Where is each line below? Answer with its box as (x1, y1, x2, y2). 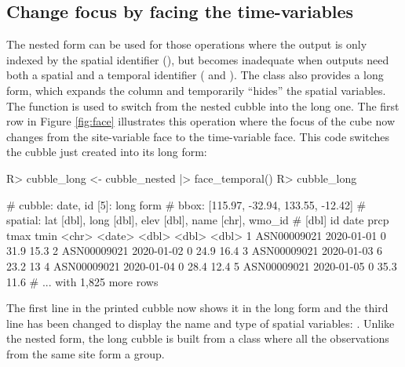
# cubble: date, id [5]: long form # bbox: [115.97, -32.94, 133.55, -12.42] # (6, 196, 367, 213)
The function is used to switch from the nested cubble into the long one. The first (6, 97, 400, 114)
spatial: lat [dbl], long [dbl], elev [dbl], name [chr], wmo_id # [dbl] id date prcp (6, 212, 389, 228)
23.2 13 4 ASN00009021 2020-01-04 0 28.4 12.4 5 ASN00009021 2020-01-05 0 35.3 (6, 257, 397, 274)
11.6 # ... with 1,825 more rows (6, 273, 159, 289)
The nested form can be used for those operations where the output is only (6, 36, 367, 53)
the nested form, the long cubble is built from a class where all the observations (6, 330, 389, 347)
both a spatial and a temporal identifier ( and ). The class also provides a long (6, 67, 384, 83)
